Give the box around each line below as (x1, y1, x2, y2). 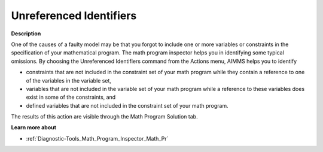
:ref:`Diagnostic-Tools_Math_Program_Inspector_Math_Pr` (26, 135, 169, 142)
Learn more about (11, 124, 57, 131)
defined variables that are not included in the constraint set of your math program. (26, 102, 228, 109)
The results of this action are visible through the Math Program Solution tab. (11, 113, 198, 120)
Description (11, 30, 41, 37)
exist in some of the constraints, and (26, 93, 116, 101)
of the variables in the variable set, (26, 77, 112, 84)
